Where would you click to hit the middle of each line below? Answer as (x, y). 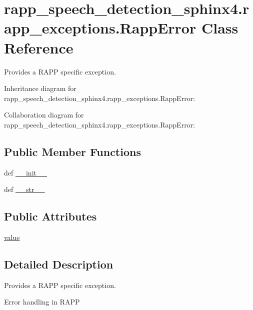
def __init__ (25, 172)
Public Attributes (50, 216)
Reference (39, 47)
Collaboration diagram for (44, 115)
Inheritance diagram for (40, 88)
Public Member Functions (72, 151)
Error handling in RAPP (42, 302)
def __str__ (24, 189)
